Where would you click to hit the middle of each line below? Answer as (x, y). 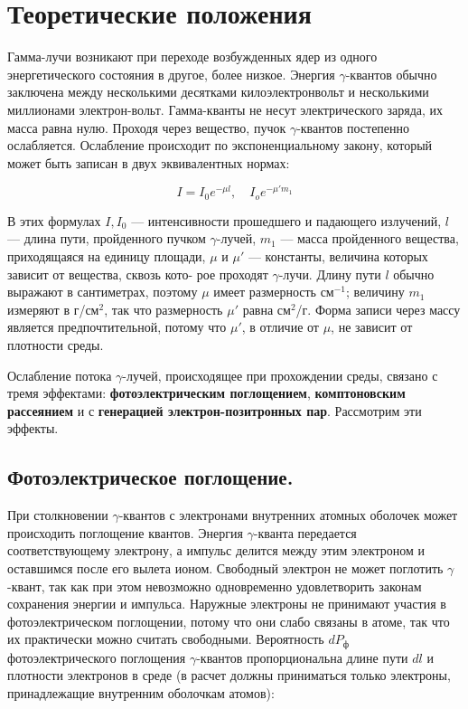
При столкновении (58, 515)
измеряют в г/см (53, 309)
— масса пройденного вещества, (370, 238)
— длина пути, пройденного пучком (107, 238)
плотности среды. (56, 344)
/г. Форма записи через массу (378, 309)
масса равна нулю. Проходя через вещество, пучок (147, 127)
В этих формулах (54, 220)
